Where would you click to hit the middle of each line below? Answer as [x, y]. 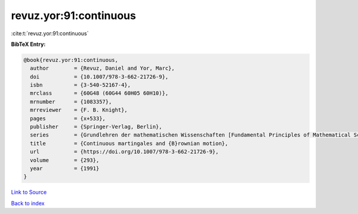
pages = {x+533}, [68, 118]
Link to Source [29, 192]
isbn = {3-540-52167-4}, [81, 85]
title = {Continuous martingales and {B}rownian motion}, [129, 143]
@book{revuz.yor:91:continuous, [71, 60]
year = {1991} [65, 168]
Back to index [28, 203]
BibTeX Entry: [28, 44]
